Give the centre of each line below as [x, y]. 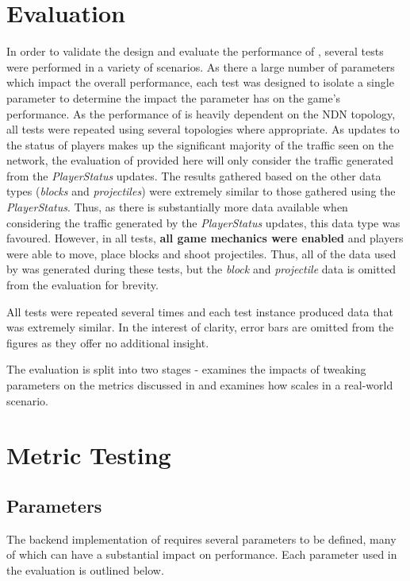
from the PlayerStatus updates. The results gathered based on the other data [194, 175]
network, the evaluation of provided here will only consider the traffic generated [200, 160]
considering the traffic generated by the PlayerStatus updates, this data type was [203, 222]
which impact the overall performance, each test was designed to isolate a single [200, 82]
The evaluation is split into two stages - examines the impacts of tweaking [186, 369]
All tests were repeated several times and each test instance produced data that [200, 311]
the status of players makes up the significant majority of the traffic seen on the [200, 144]
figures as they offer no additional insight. [108, 342]
